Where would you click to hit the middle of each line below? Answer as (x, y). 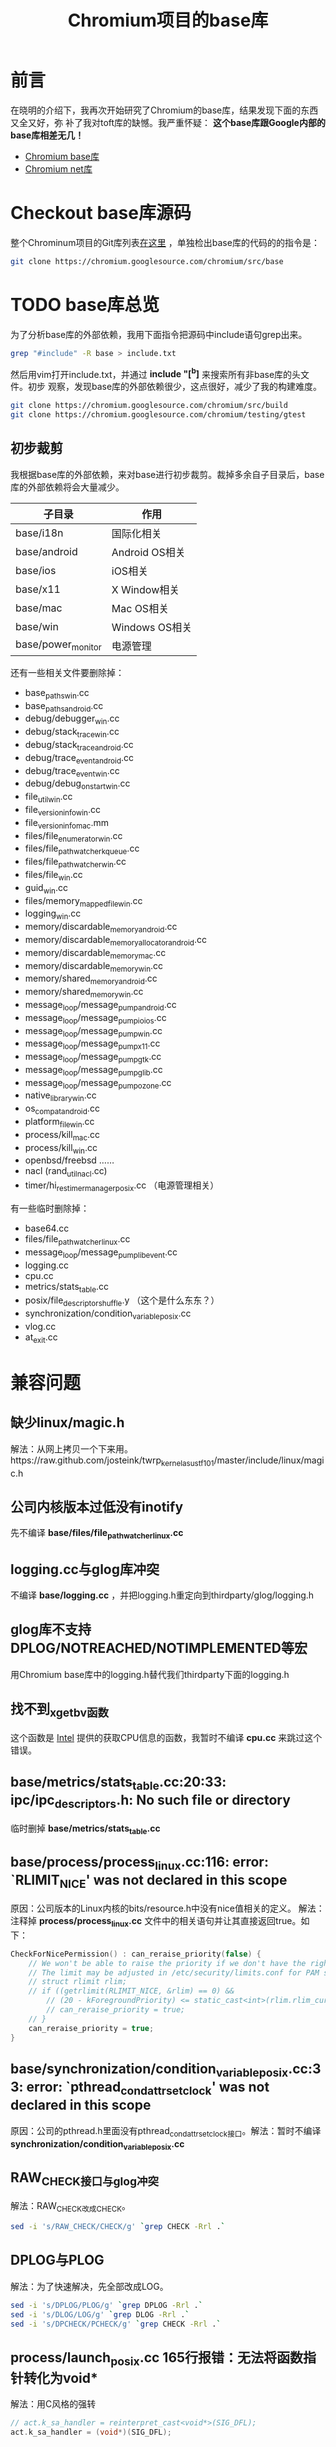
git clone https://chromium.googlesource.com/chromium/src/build (149, 406)
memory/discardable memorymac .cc (95, 953)
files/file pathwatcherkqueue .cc (82, 849)
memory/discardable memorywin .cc (94, 966)
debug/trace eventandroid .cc (79, 758)
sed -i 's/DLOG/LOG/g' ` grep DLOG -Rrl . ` (100, 2314)
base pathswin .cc (57, 693)
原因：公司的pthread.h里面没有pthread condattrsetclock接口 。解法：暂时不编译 (166, 2131)
